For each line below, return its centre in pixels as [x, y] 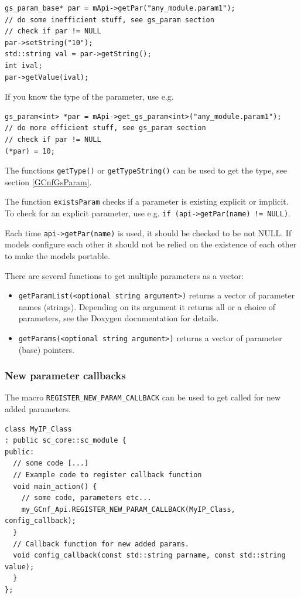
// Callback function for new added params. [101, 544]
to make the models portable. [57, 255]
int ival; [24, 65]
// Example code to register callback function [107, 475]
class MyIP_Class [38, 429]
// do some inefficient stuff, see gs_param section [110, 20]
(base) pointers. [46, 349]
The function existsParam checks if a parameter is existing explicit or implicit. [147, 201]
